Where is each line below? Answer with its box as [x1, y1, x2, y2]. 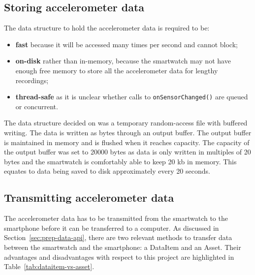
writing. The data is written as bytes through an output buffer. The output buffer [4, 127, 252, 138]
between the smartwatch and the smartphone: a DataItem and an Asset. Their [4, 242, 241, 252]
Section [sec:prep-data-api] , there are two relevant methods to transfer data [4, 232, 232, 243]
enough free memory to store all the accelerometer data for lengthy [15, 65, 218, 75]
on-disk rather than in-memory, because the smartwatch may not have [15, 56, 231, 66]
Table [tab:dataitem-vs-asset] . [4, 261, 95, 272]
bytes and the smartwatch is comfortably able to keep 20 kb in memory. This [4, 156, 237, 166]
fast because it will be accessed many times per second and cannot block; [15, 39, 238, 49]
